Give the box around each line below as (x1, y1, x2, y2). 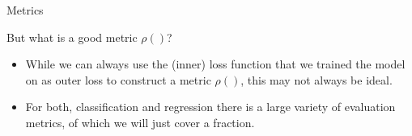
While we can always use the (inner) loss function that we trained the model (25, 56, 406, 72)
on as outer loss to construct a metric (25, 71, 211, 88)
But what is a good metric (6, 28, 138, 45)
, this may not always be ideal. (240, 71, 393, 88)
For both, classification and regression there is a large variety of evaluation (25, 98, 396, 115)
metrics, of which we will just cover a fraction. (25, 113, 255, 130)
